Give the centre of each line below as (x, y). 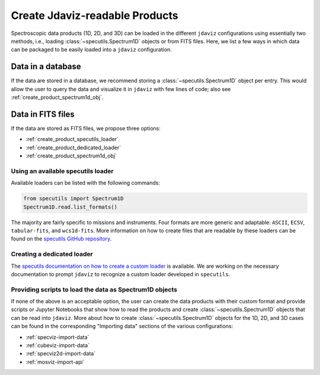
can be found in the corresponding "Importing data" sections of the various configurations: (122, 326)
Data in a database (46, 67)
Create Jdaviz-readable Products (95, 15)
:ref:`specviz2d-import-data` (61, 354)
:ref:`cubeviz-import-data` (58, 345)
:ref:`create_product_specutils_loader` (72, 139)
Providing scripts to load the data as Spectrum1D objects (94, 289)
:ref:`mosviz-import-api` (55, 362)
